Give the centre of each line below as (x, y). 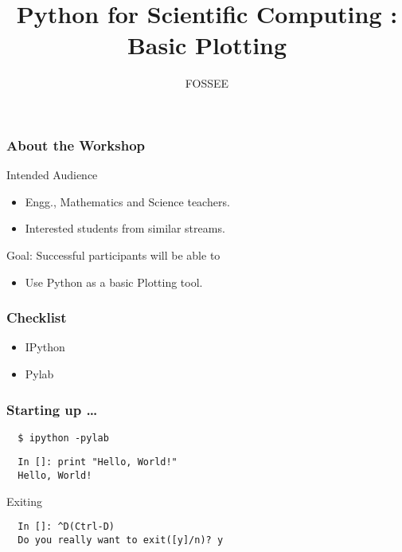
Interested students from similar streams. (125, 228)
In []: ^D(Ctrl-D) (66, 527)
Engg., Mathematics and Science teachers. (127, 201)
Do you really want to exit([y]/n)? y (121, 540)
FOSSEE (207, 83)
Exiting (24, 501)
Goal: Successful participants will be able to (113, 254)
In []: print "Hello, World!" (98, 462)
